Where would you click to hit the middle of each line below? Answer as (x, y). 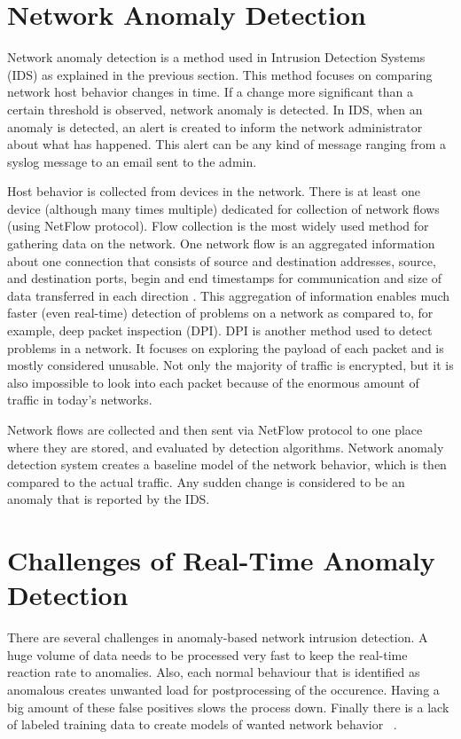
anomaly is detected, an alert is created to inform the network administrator (215, 126)
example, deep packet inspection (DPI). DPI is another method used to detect (220, 330)
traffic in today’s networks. (80, 400)
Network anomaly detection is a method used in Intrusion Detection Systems (216, 57)
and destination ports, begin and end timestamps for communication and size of (225, 278)
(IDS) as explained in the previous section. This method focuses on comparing (220, 74)
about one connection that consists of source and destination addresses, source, (222, 260)
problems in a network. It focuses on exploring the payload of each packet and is (226, 347)
